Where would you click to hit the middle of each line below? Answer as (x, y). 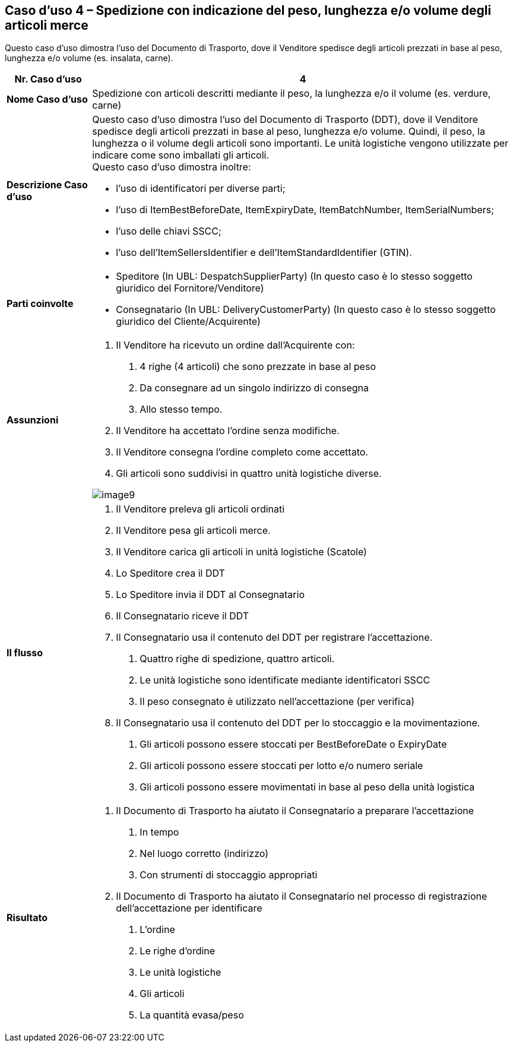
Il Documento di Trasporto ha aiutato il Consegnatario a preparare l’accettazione (295, 811)
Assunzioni (33, 420)
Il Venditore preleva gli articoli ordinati (200, 509)
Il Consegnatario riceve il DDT (183, 616)
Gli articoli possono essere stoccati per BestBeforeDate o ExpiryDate (293, 744)
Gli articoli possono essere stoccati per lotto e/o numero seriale (281, 766)
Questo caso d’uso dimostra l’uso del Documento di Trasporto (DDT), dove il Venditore (285, 120)
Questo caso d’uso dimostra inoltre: (172, 167)
